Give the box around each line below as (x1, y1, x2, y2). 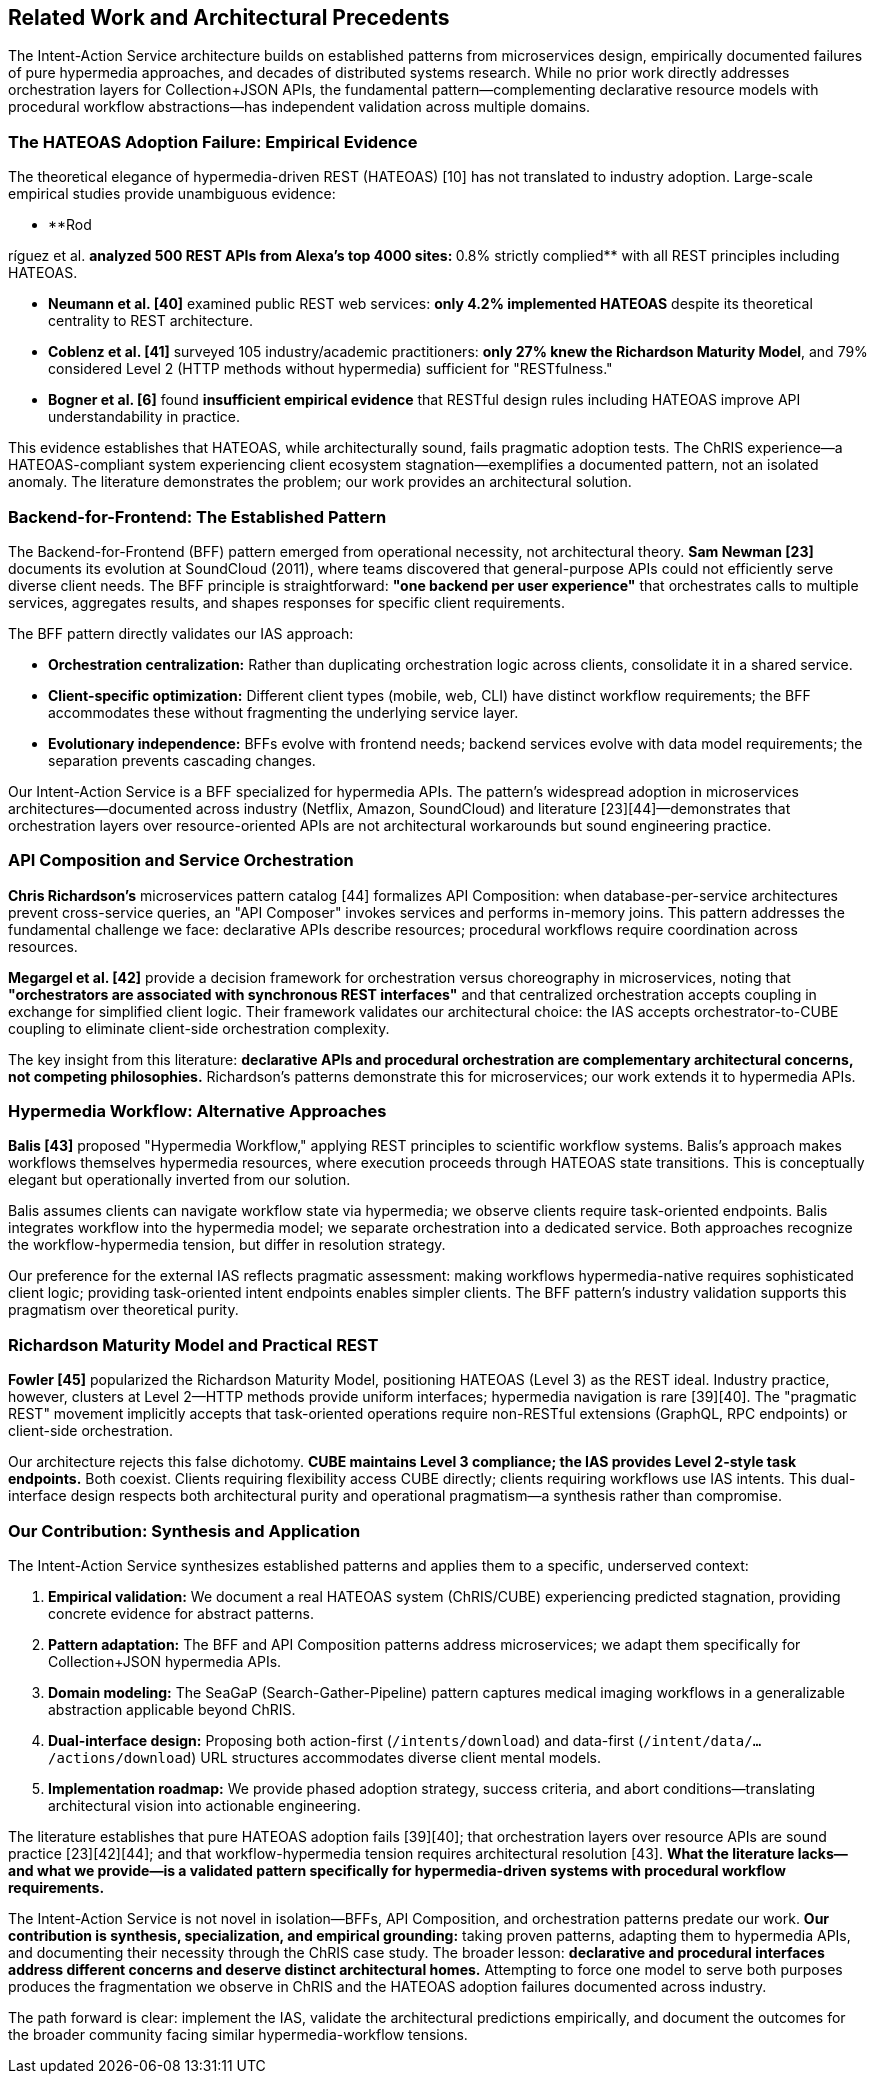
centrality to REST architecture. (48, 312, 253, 330)
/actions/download (48, 1749, 192, 1766)
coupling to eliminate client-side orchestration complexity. (8, 1019, 390, 1037)
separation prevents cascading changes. (48, 751, 316, 769)
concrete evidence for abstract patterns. (48, 1604, 315, 1622)
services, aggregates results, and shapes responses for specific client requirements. (8, 593, 565, 611)
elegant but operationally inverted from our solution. (8, 1171, 351, 1189)
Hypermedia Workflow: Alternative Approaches (8, 1101, 387, 1122)
